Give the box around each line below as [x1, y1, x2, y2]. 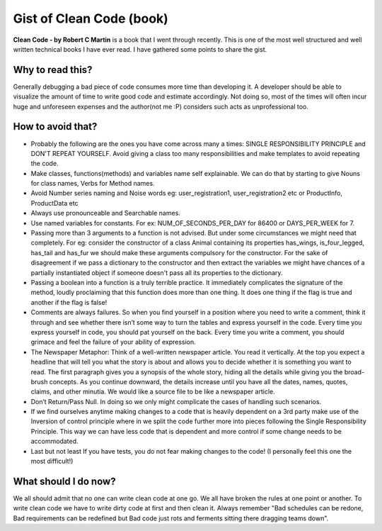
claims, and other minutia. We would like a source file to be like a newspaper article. [30, 387, 275, 396]
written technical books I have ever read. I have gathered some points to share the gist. [13, 45, 267, 53]
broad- [344, 367, 364, 376]
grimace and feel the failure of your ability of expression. [30, 337, 196, 347]
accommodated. [30, 437, 79, 446]
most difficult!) [30, 457, 74, 466]
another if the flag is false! [30, 298, 108, 306]
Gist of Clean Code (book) [13, 11, 169, 26]
